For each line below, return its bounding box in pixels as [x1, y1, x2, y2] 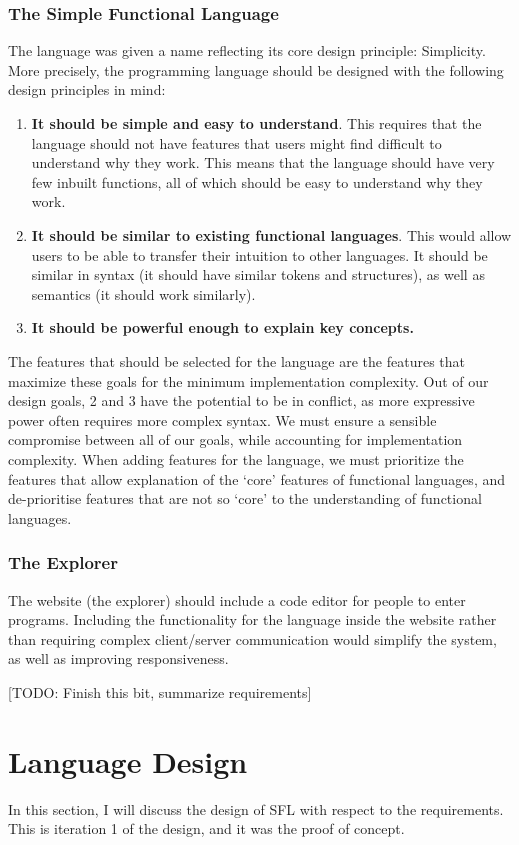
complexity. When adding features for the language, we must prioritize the [8, 448, 464, 469]
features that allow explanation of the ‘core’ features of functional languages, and [8, 468, 505, 489]
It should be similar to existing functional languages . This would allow [31, 224, 512, 245]
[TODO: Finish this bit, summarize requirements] [8, 681, 312, 702]
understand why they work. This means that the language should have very [31, 152, 495, 173]
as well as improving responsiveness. [8, 648, 229, 669]
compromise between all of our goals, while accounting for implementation [8, 429, 463, 450]
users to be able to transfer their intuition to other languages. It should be [31, 244, 488, 265]
